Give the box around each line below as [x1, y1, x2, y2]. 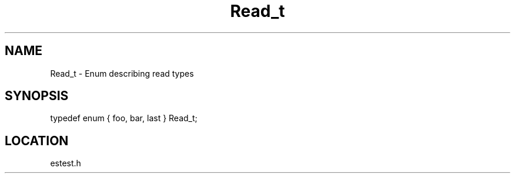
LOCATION [5, 133, 69, 148]
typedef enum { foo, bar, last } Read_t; [50, 113, 198, 124]
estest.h [50, 158, 81, 169]
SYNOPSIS [5, 88, 69, 104]
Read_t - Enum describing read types [50, 68, 194, 78]
